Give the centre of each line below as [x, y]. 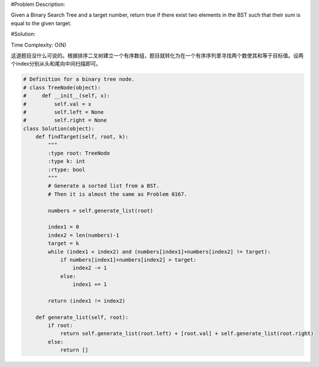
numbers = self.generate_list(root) [101, 210]
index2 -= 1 [90, 268]
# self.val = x [57, 104]
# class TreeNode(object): [62, 87]
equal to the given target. [41, 23]
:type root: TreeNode [79, 153]
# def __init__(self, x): [67, 96]
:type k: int [67, 162]
